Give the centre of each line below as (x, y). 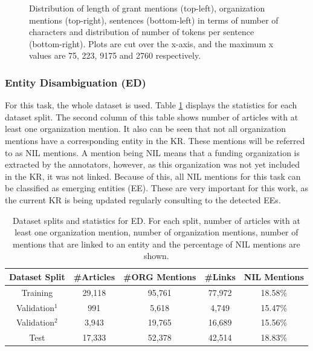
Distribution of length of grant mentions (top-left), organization (147, 8)
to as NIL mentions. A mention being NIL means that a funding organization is (153, 152)
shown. (156, 256)
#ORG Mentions (160, 276)
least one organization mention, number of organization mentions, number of (156, 232)
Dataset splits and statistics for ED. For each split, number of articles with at (156, 220)
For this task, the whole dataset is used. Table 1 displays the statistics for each (151, 105)
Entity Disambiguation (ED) (76, 82)
